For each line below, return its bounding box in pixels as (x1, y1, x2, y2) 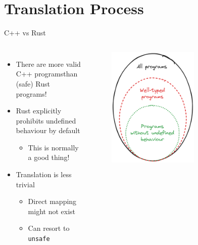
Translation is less (16, 169, 72, 180)
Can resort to (28, 223, 70, 233)
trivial (16, 179, 35, 189)
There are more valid (16, 58, 81, 69)
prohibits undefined (16, 115, 76, 126)
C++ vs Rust (4, 27, 46, 38)
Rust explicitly (16, 105, 62, 116)
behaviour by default (16, 125, 80, 136)
